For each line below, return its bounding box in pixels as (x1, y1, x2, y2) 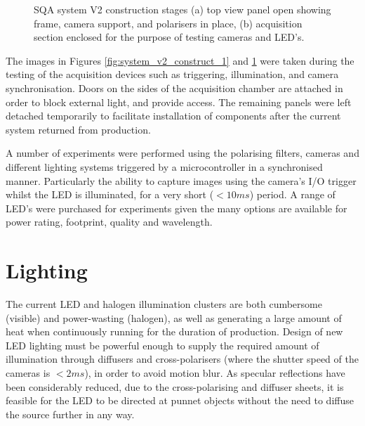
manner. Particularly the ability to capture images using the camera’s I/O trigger (6, 173, 357, 188)
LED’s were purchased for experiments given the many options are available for (6, 200, 347, 215)
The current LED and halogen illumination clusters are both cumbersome (6, 297, 322, 311)
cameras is (6, 366, 51, 380)
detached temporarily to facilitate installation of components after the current (6, 108, 341, 123)
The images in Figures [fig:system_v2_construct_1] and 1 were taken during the (6, 53, 354, 67)
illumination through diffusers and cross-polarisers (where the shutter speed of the (6, 351, 359, 366)
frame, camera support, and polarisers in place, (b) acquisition (34, 15, 303, 30)
